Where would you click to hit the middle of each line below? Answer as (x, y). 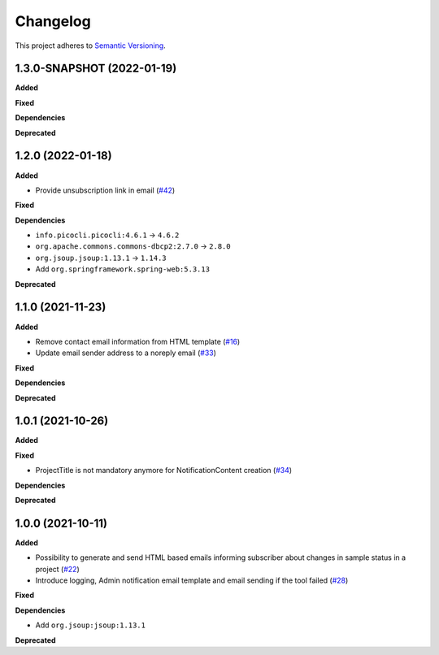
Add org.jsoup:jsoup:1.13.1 (91, 625)
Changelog (53, 21)
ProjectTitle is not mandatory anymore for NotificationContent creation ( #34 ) (164, 471)
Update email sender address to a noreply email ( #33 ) (126, 353)
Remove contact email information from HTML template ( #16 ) (138, 341)
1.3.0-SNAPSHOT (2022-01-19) (96, 69)
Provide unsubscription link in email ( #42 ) (105, 190)
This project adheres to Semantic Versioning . (90, 46)
